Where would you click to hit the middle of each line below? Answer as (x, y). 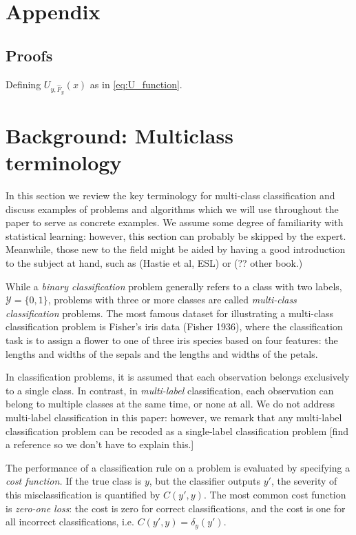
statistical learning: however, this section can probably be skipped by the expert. (176, 235)
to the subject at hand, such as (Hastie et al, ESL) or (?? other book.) (154, 263)
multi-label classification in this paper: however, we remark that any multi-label (174, 417)
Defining (23, 84)
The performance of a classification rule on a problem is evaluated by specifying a (178, 467)
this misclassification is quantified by (83, 494)
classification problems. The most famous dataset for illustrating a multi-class (170, 313)
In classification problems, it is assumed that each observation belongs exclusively (178, 377)
